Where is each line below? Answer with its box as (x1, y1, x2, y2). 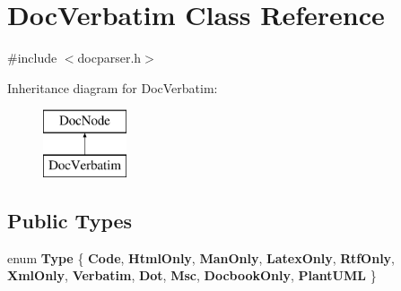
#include (7, 48, 57, 67)
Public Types (7, 206, 133, 234)
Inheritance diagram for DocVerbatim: (7, 78, 218, 97)
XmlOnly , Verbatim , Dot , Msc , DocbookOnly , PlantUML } (7, 266, 377, 285)
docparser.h (77, 48, 142, 67)
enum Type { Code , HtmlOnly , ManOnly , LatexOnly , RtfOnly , (7, 248, 395, 267)
